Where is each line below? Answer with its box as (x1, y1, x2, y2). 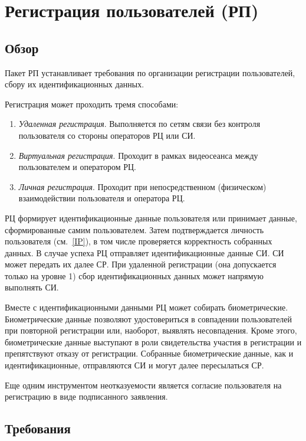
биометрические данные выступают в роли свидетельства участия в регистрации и (5, 335, 302, 348)
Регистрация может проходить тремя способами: (5, 97, 179, 110)
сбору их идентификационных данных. (5, 78, 144, 90)
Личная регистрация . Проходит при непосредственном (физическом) (18, 180, 266, 192)
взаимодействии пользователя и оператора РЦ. (18, 192, 185, 204)
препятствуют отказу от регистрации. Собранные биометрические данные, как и (5, 347, 294, 360)
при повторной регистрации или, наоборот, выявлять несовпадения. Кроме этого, (5, 324, 297, 337)
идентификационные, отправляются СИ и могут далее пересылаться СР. (5, 359, 264, 371)
